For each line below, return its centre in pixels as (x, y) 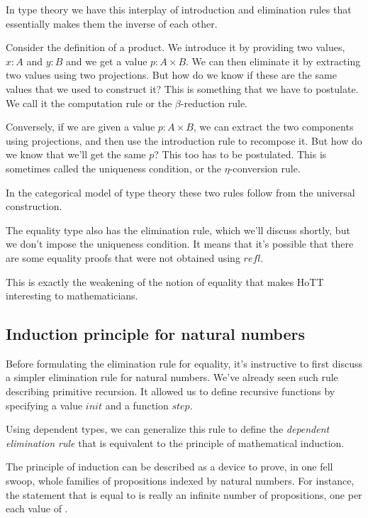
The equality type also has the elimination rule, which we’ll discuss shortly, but (178, 230)
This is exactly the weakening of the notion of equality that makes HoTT (165, 281)
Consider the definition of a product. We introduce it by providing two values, (175, 47)
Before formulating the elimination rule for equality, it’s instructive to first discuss (184, 363)
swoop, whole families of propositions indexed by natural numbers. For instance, (180, 481)
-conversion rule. (265, 168)
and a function (137, 405)
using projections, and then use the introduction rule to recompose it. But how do (184, 140)
